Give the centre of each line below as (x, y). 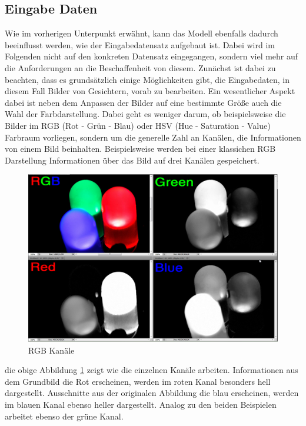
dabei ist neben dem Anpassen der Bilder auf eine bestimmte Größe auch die (143, 102)
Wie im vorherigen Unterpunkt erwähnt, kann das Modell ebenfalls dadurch (142, 33)
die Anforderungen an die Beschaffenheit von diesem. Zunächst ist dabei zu (140, 67)
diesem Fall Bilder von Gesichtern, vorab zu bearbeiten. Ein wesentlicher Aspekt (150, 91)
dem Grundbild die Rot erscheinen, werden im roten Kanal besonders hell (138, 381)
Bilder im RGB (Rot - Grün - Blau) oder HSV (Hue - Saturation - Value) (138, 125)
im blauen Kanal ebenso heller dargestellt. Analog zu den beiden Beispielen (141, 405)
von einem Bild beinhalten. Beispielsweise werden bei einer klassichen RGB (140, 149)
